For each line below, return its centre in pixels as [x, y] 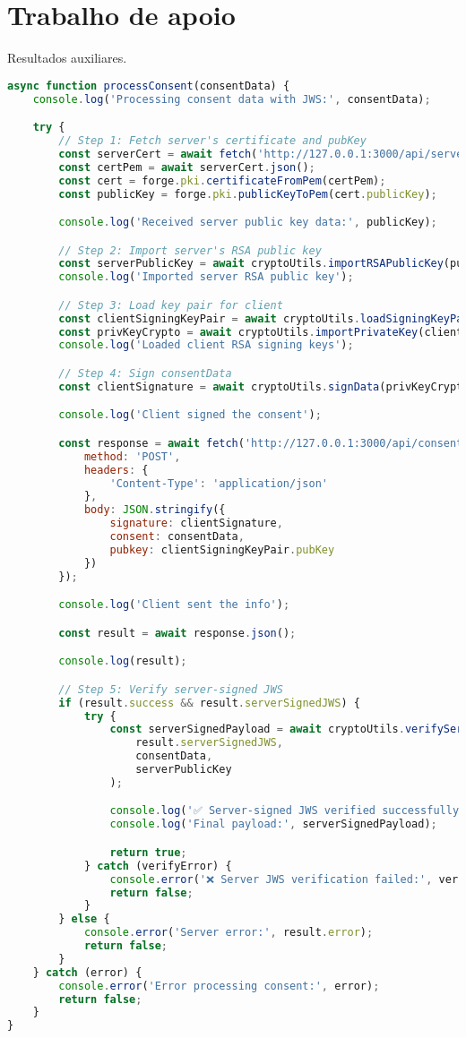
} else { [84, 919]
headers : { [116, 470]
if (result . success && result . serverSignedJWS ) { [209, 703]
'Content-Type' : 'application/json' [219, 483]
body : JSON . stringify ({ [155, 510]
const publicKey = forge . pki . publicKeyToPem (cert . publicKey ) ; [248, 194]
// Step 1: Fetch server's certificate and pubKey [212, 141]
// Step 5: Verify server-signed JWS [171, 689]
